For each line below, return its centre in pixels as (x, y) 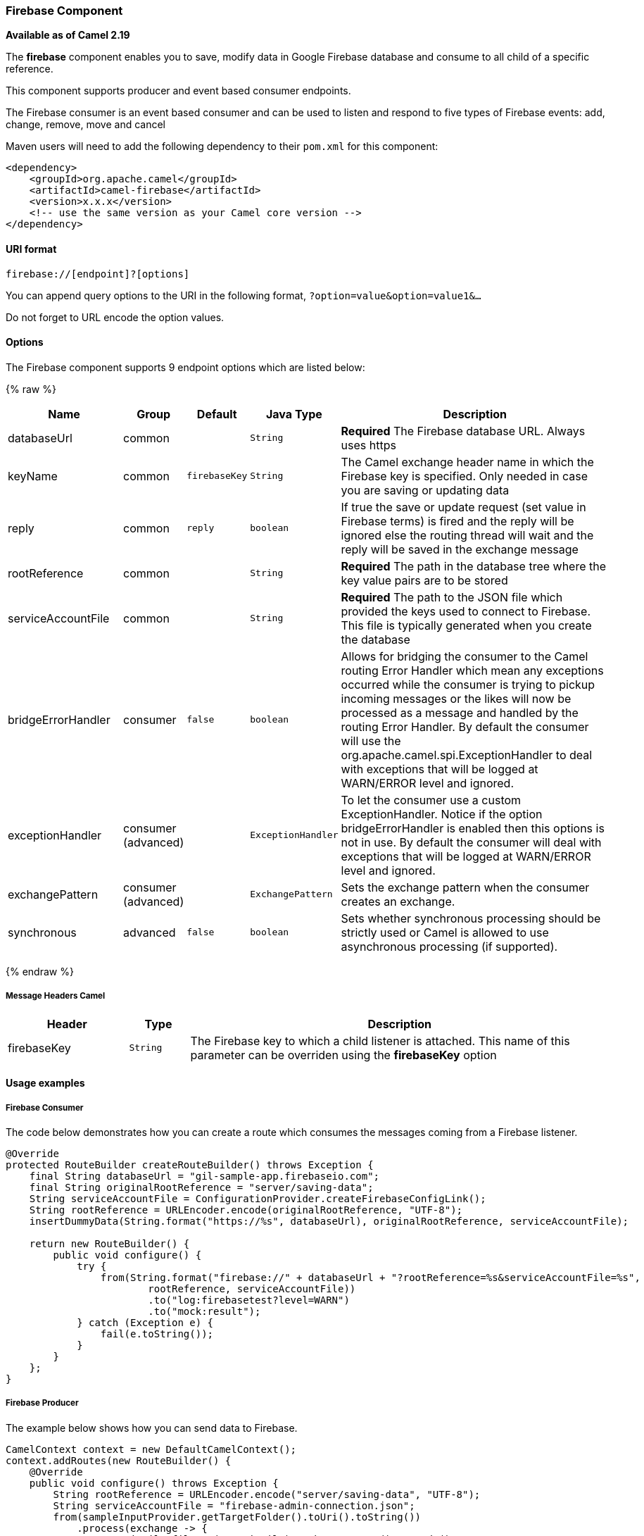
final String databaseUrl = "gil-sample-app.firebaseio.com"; (204, 1176)
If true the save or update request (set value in (463, 507)
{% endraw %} (40, 971)
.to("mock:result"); (204, 1311)
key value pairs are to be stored (424, 580)
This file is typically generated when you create (466, 625)
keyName (33, 476)
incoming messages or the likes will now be (456, 698)
